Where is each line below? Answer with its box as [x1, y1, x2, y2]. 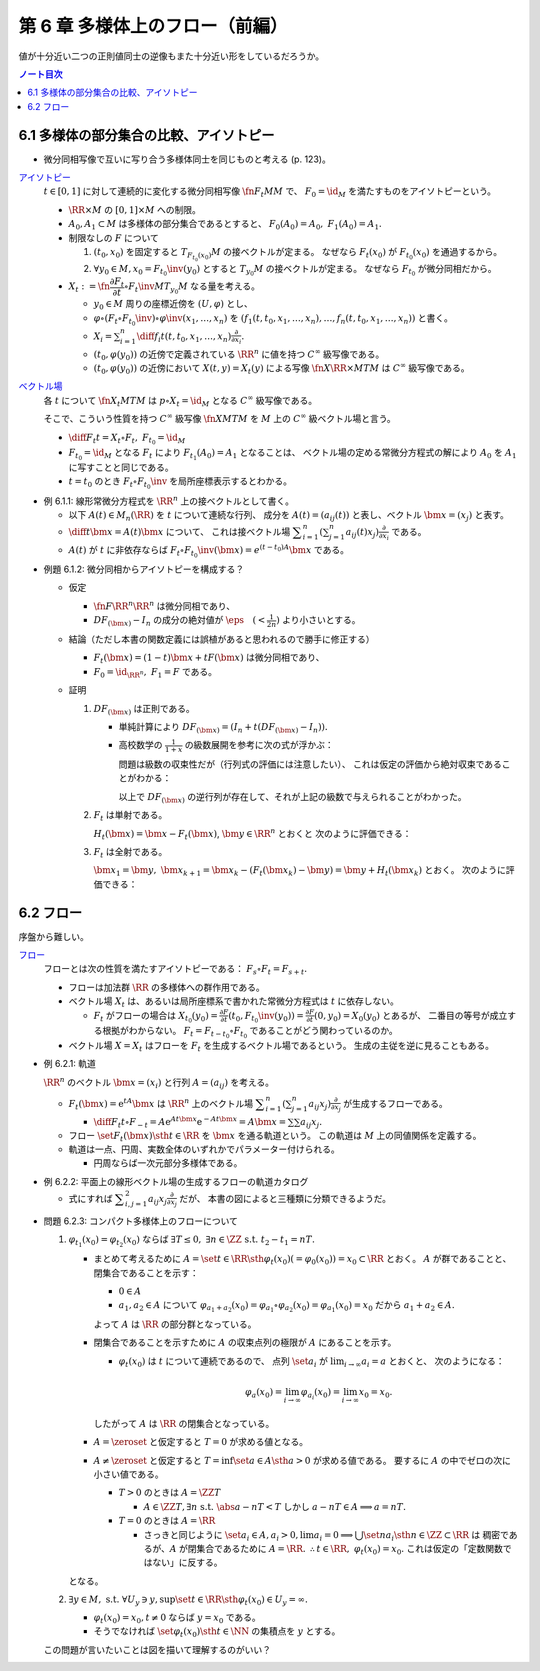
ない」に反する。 [151, 1556, 223, 1569]
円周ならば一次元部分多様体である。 [93, 1157, 243, 1169]
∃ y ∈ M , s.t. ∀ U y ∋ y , [68, 1594, 159, 1607]
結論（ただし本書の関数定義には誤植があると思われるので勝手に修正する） [68, 633, 375, 645]
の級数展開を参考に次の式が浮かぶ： [184, 739, 334, 751]
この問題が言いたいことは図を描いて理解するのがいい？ [43, 1643, 272, 1655]
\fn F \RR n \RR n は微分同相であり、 [93, 599, 235, 612]
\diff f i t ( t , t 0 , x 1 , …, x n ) [136, 330, 232, 344]
